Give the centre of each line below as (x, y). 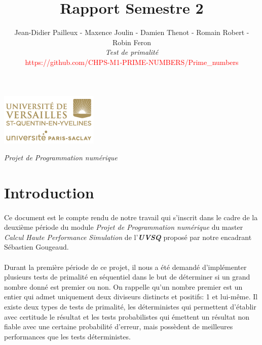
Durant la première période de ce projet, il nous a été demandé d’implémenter (125, 267)
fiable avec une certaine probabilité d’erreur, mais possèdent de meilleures (119, 326)
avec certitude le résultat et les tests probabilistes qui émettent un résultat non (127, 316)
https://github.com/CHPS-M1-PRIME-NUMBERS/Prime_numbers (132, 62)
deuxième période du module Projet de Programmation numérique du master (124, 227)
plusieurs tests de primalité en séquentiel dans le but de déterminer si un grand (127, 277)
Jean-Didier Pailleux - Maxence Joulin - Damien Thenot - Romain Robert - (132, 32)
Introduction (49, 192)
